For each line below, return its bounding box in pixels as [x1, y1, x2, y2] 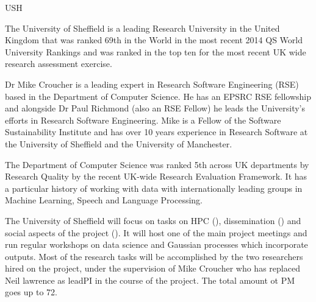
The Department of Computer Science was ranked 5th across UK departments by [5, 158, 309, 170]
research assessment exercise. [5, 57, 112, 70]
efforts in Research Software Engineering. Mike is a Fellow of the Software [5, 113, 281, 126]
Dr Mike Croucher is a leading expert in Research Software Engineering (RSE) [5, 77, 299, 90]
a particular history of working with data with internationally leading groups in [5, 181, 303, 194]
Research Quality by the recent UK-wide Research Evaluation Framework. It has [5, 170, 307, 183]
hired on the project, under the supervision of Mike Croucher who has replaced [5, 262, 300, 275]
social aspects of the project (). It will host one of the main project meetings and [5, 226, 307, 239]
